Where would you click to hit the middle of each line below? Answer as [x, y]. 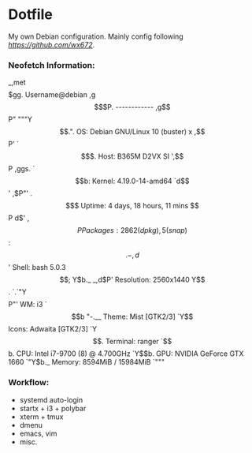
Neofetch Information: [52, 65]
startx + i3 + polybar [53, 408]
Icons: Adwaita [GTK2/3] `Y [53, 329]
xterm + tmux [41, 417]
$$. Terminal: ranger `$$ [132, 342]
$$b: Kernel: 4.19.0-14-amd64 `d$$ [132, 181]
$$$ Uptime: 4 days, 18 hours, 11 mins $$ [132, 206]
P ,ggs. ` [22, 169]
